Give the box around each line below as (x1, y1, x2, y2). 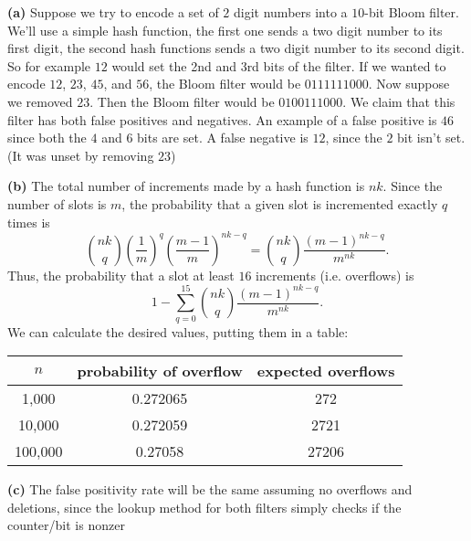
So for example (7, 56, 91, 75)
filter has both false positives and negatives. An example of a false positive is (7, 110, 437, 129)
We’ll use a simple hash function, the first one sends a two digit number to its (7, 20, 443, 39)
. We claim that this (342, 91, 455, 111)
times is (7, 212, 50, 231)
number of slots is (7, 194, 107, 213)
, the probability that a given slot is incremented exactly (121, 194, 438, 213)
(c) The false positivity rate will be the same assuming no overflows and (7, 480, 413, 499)
